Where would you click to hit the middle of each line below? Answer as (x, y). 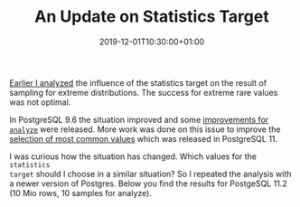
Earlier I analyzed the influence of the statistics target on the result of (138, 82)
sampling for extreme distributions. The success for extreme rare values (144, 92)
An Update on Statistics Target (152, 17)
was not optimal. (40, 102)
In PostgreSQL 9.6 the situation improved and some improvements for (139, 119)
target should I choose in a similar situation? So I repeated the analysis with (150, 174)
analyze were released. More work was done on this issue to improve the (145, 129)
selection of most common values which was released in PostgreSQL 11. (144, 138)
